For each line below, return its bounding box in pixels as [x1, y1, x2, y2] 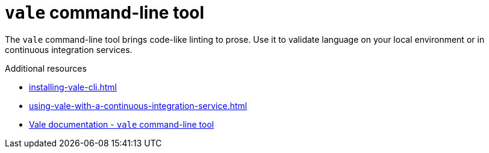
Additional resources [5, 63, 87, 73]
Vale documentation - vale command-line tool [29, 119, 214, 130]
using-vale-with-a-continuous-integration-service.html [29, 100, 248, 111]
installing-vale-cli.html [29, 81, 117, 92]
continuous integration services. [5, 44, 132, 55]
